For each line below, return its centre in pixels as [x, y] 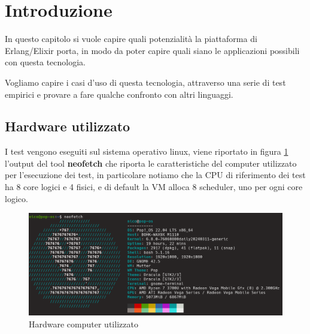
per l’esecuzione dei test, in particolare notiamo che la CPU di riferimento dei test [155, 175]
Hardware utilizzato [68, 126]
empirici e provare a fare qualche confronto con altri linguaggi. [119, 94]
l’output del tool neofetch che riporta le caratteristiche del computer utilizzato [151, 163]
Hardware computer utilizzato [83, 324]
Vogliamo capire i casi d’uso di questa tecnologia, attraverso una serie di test [145, 82]
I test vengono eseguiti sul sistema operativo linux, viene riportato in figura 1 [147, 151]
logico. [16, 198]
